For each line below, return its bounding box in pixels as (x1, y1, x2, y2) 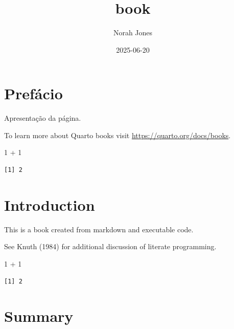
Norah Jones (113, 27, 153, 38)
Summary (4, 305, 74, 326)
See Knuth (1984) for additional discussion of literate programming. (4, 241, 217, 252)
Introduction (4, 194, 95, 215)
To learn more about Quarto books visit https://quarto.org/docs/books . (4, 129, 231, 140)
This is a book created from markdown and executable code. (4, 224, 194, 234)
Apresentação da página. (4, 113, 81, 123)
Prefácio (4, 83, 63, 104)
